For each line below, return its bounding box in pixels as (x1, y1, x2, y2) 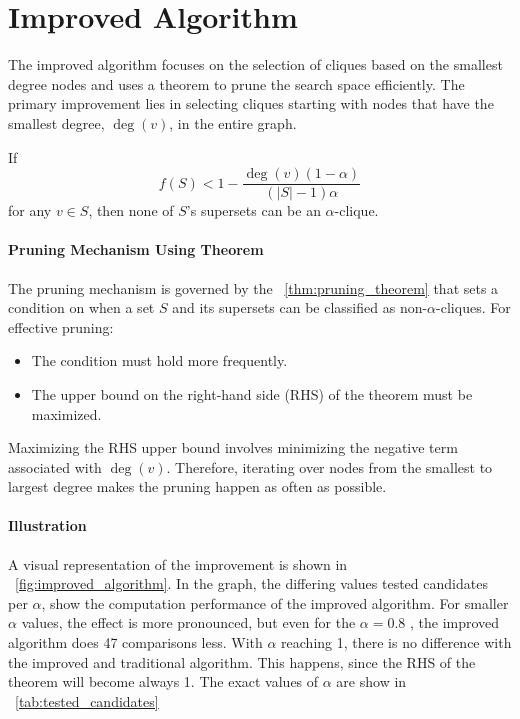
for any (8, 200, 52, 221)
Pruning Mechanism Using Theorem (8, 239, 264, 260)
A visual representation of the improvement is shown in (8, 553, 348, 574)
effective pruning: (8, 316, 114, 337)
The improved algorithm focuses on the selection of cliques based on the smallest (8, 54, 503, 75)
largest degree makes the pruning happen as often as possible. (8, 476, 387, 497)
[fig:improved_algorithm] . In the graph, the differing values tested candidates (15, 573, 488, 594)
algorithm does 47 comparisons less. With (8, 632, 263, 653)
